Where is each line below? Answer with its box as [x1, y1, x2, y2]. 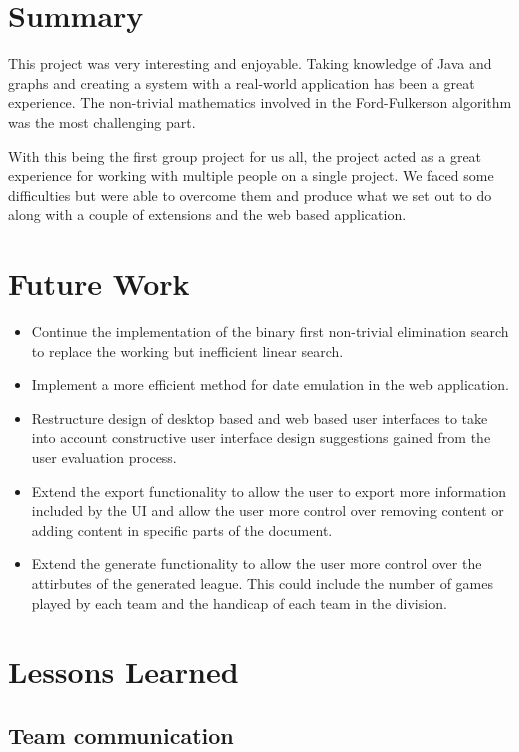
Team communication [8, 719, 234, 750]
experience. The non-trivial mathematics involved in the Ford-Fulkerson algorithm [8, 92, 512, 113]
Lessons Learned [8, 651, 239, 692]
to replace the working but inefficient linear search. [31, 340, 344, 361]
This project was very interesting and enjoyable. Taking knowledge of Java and [8, 53, 492, 74]
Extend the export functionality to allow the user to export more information [31, 480, 506, 501]
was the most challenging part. [8, 111, 196, 132]
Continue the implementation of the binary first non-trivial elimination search [31, 321, 509, 341]
